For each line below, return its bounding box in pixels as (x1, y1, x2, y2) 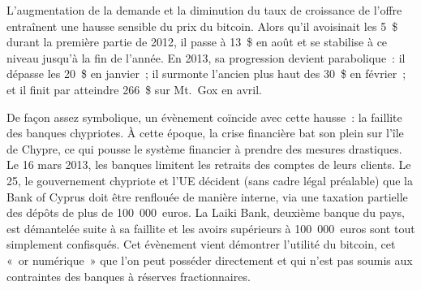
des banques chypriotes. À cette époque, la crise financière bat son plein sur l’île (6, 124, 404, 141)
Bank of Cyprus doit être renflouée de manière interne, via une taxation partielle (6, 188, 408, 205)
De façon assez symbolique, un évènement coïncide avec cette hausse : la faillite (6, 108, 402, 125)
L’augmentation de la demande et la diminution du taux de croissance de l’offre (6, 2, 402, 18)
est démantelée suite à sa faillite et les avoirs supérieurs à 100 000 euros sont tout (6, 219, 415, 236)
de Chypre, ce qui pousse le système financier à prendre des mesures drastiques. (6, 140, 402, 157)
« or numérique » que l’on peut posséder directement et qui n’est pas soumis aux (6, 251, 413, 268)
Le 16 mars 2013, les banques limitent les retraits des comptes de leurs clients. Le (6, 156, 411, 173)
